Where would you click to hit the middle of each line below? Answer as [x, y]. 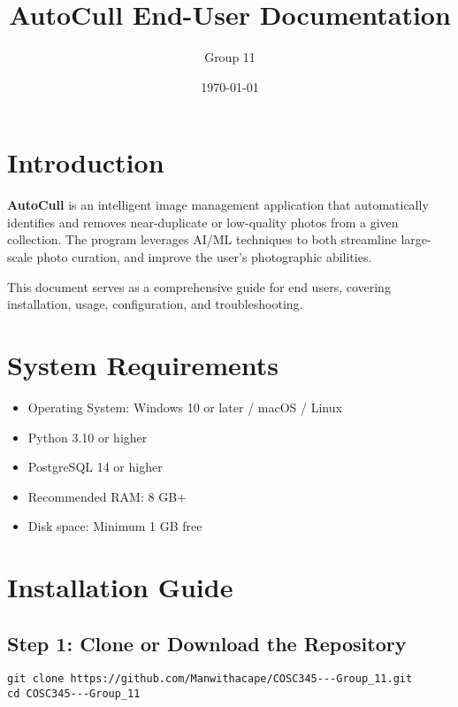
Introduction [86, 162]
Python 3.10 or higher [88, 437]
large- [416, 239]
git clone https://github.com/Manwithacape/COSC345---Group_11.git [210, 679]
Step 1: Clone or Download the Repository [207, 643]
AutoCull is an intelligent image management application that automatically [218, 205]
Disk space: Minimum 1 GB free [115, 526]
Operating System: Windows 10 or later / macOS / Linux [185, 407]
